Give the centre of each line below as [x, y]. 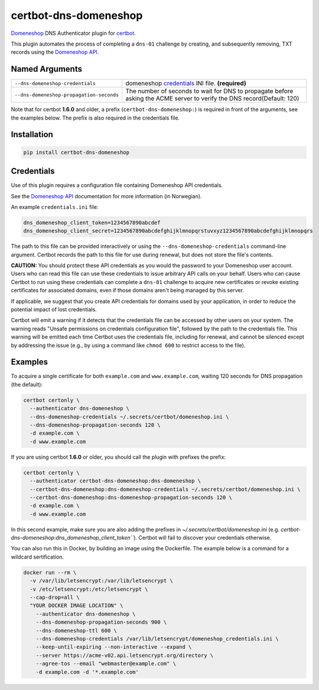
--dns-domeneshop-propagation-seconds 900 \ [101, 622]
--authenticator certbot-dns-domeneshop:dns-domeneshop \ [115, 481]
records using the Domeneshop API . [55, 52]
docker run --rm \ [50, 572]
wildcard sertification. [38, 557]
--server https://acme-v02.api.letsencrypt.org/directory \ [125, 655]
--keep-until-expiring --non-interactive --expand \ [114, 647]
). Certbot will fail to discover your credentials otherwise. [203, 538]
